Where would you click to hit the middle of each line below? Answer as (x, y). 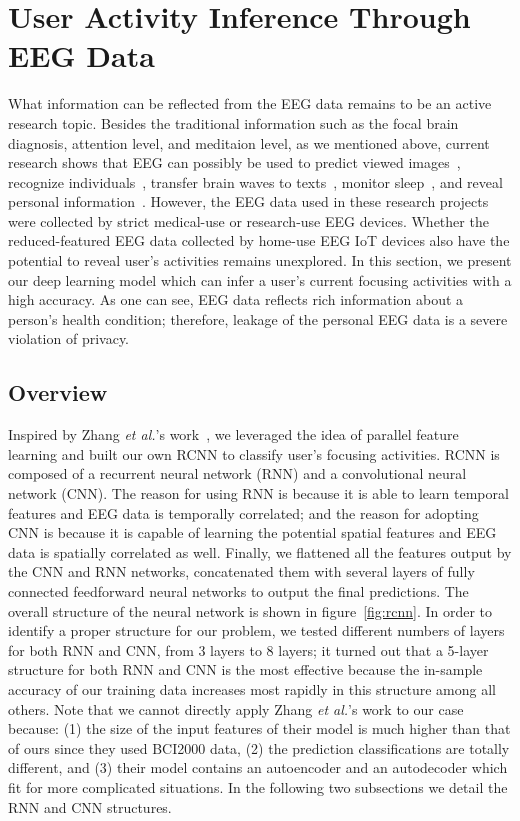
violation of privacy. (69, 338)
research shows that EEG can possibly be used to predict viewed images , (234, 162)
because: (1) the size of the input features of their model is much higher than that (259, 728)
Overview (58, 392)
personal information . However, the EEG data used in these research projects (248, 201)
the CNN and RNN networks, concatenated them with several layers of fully (241, 571)
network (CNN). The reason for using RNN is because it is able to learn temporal (258, 493)
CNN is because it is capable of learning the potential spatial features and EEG (252, 532)
